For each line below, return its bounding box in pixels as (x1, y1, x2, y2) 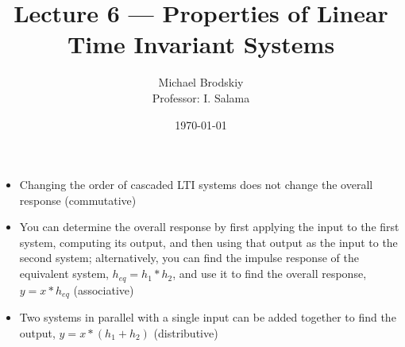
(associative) (73, 281, 134, 298)
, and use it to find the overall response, (172, 265, 367, 282)
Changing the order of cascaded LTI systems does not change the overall (19, 176, 373, 193)
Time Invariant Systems (67, 28, 335, 60)
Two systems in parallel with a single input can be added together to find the (19, 308, 396, 325)
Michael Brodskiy (158, 74, 244, 91)
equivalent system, (19, 265, 109, 282)
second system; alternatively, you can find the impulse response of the (19, 249, 359, 266)
